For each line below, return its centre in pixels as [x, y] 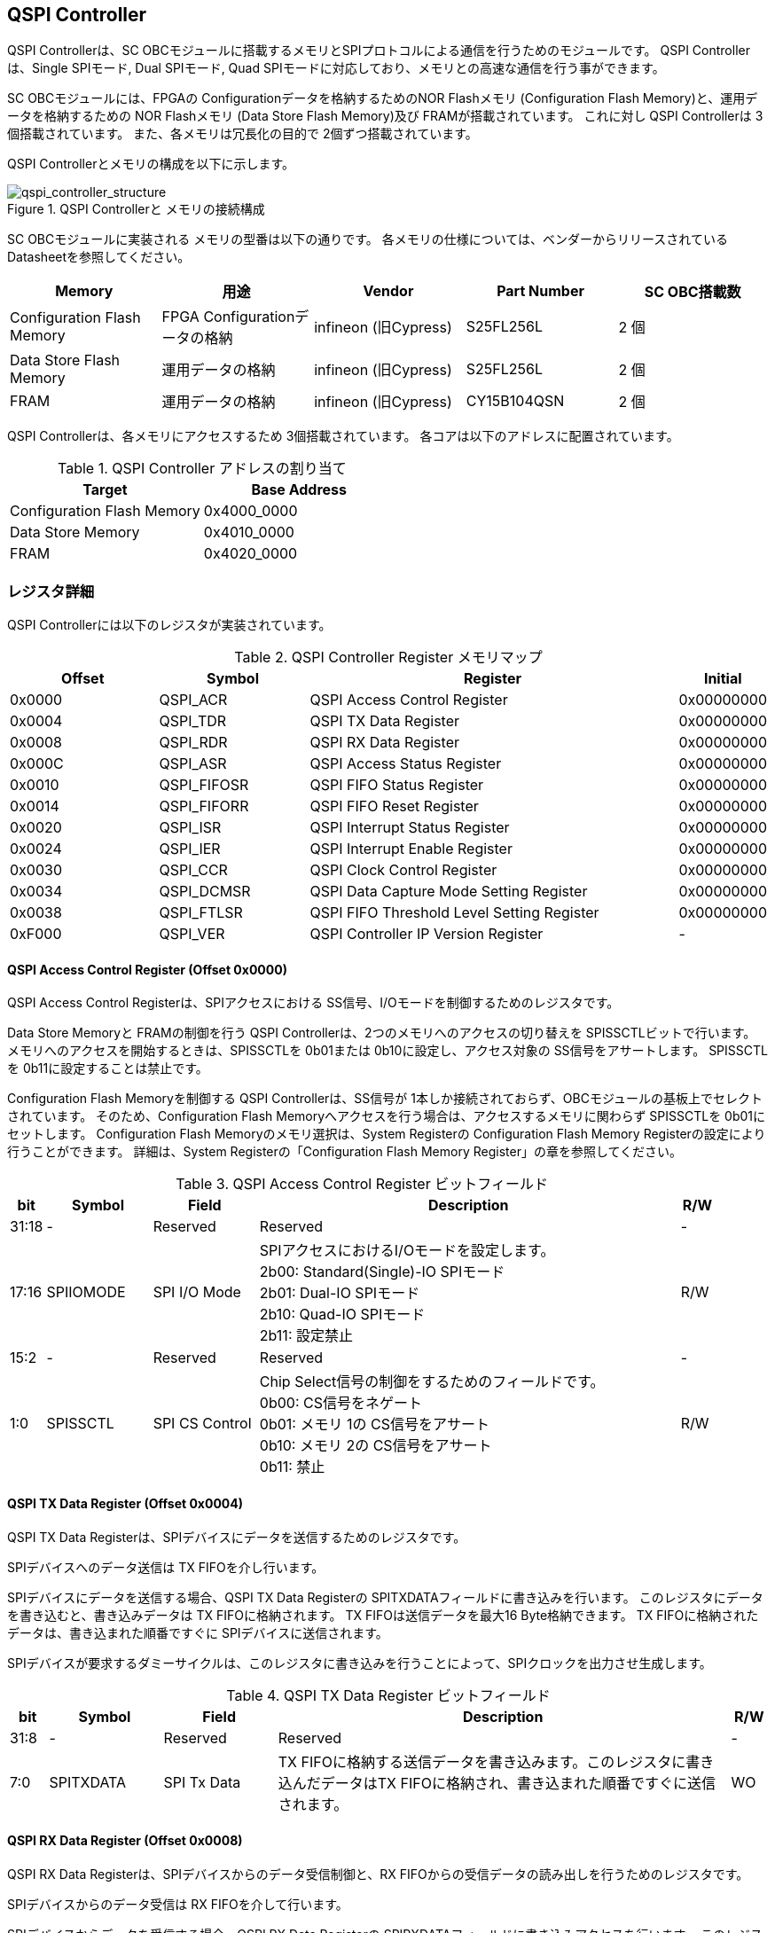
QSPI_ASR [193, 764]
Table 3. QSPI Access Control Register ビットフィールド [362, 1184]
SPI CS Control [202, 1424]
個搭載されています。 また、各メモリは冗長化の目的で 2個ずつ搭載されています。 [243, 134]
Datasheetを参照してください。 [99, 257]
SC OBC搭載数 [693, 292]
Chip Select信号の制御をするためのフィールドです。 [432, 1382]
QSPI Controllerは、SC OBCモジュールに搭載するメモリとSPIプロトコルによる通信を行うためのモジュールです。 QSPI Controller [379, 51]
